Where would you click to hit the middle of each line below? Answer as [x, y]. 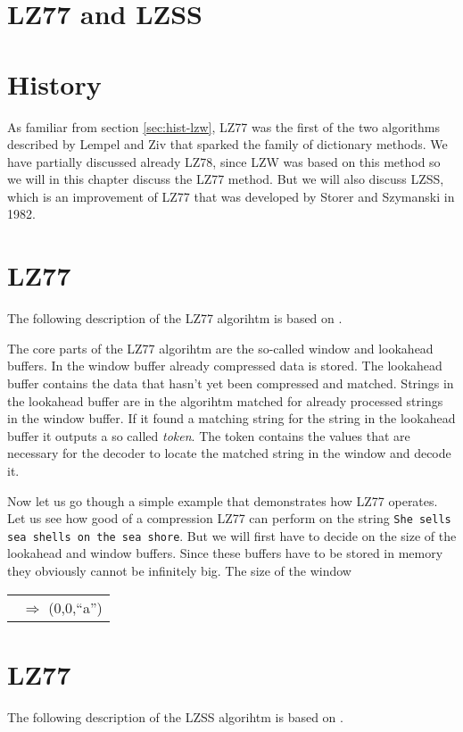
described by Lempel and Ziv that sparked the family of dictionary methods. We [227, 144]
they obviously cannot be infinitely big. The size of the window [179, 571]
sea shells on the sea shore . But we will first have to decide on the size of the [232, 535]
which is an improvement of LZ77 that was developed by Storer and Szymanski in [231, 196]
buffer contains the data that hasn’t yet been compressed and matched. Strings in [231, 383]
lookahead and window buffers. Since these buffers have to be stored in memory [225, 553]
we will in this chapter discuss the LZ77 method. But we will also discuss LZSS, [226, 179]
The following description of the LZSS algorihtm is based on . [175, 716]
